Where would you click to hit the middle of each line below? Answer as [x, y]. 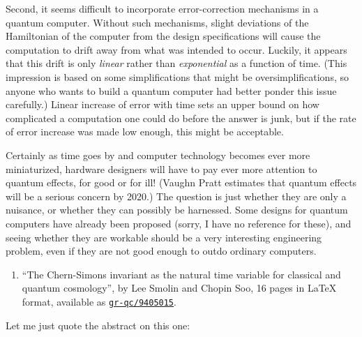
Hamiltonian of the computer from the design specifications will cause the [163, 36]
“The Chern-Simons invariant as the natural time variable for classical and [181, 274]
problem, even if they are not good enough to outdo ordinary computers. [161, 251]
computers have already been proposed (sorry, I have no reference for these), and [179, 223]
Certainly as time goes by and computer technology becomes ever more [158, 155]
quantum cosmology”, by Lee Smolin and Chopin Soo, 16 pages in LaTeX [179, 288]
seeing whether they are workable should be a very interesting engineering [164, 237]
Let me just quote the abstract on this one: [98, 325]
